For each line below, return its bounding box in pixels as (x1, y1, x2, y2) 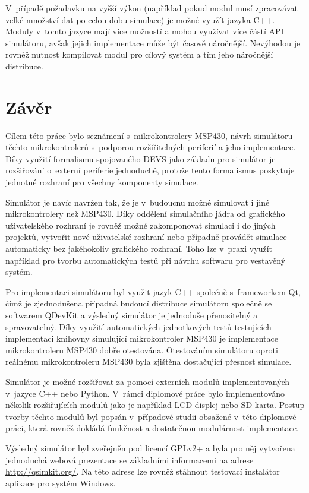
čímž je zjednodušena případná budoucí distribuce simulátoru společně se (5, 297, 272, 309)
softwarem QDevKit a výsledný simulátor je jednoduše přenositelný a (5, 309, 258, 321)
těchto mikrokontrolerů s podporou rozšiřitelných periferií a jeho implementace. (5, 141, 296, 153)
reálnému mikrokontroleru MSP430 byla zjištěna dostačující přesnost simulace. (5, 355, 292, 368)
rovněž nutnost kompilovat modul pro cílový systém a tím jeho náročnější (5, 48, 273, 61)
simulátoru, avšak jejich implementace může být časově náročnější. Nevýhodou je (5, 36, 301, 49)
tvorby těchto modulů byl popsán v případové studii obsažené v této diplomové (5, 410, 297, 422)
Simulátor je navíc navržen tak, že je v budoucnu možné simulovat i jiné (5, 195, 270, 208)
